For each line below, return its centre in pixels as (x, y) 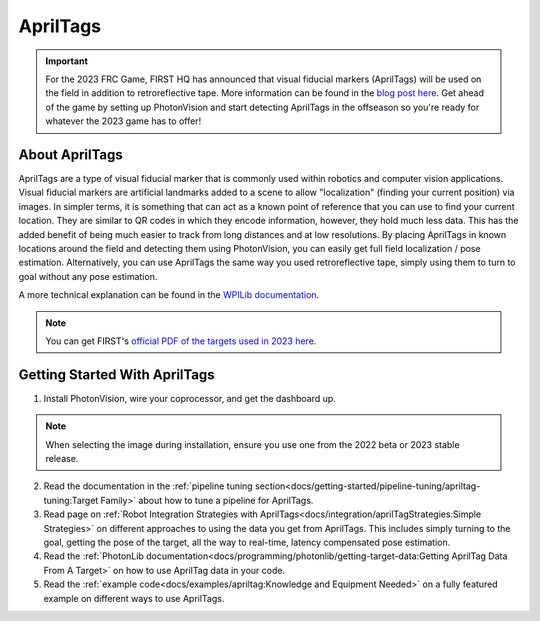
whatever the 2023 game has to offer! (123, 121)
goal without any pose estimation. (88, 276)
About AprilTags (71, 154)
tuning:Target (71, 500)
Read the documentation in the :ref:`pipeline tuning (148, 486)
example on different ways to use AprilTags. (134, 598)
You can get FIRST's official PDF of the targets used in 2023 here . (181, 341)
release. (62, 458)
